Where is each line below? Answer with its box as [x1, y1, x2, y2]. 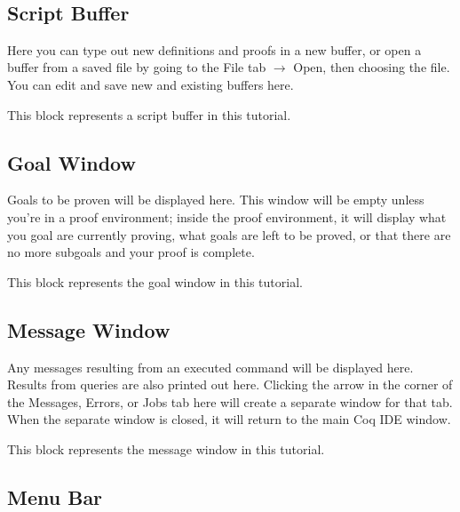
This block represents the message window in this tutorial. [7, 439, 325, 458]
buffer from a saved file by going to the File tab [7, 58, 266, 76]
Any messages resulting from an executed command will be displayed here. [7, 357, 414, 376]
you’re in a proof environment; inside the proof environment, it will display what [7, 207, 447, 226]
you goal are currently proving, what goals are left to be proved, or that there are [7, 225, 451, 244]
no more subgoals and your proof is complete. [7, 243, 255, 261]
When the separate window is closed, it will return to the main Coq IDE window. [7, 410, 451, 428]
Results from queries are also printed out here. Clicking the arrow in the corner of [7, 375, 453, 394]
